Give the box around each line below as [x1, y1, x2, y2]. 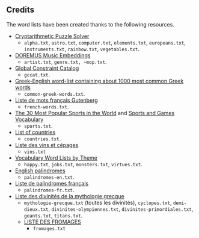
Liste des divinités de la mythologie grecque [14, 192, 124, 199]
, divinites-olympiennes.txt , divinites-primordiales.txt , [48, 205, 194, 213]
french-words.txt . [23, 102, 69, 110]
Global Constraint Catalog [14, 64, 79, 72]
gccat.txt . [23, 70, 51, 78]
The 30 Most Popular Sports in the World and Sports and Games [14, 109, 175, 116]
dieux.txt [23, 206, 49, 213]
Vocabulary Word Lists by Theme [14, 154, 98, 161]
